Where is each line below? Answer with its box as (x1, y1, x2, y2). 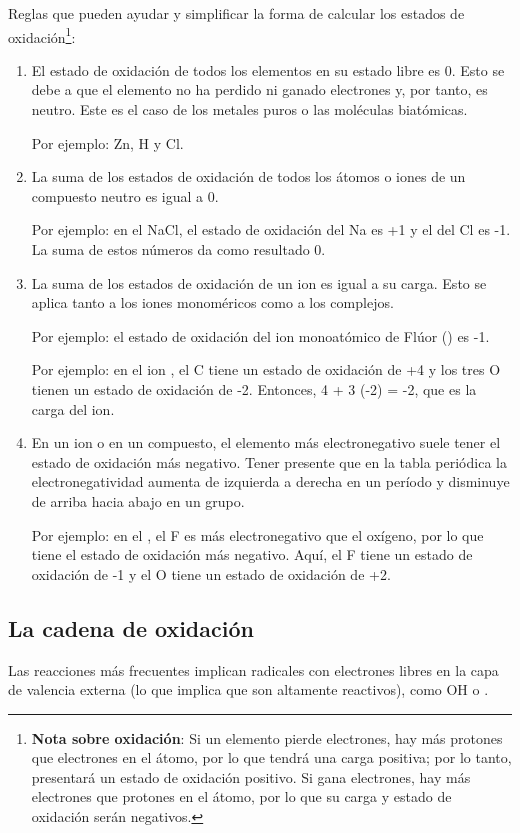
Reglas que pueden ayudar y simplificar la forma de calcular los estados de (8, 3, 465, 23)
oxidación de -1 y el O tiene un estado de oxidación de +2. (31, 563, 391, 584)
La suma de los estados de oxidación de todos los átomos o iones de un (31, 166, 466, 187)
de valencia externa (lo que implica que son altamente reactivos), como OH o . (8, 679, 489, 700)
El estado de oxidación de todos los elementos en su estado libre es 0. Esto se (31, 59, 505, 80)
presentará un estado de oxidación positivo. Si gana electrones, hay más (31, 766, 471, 787)
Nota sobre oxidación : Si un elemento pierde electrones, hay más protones (31, 727, 503, 748)
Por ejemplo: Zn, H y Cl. (31, 132, 184, 153)
